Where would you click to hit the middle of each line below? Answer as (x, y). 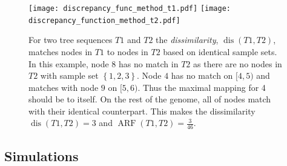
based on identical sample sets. (220, 51)
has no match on (202, 75)
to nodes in (127, 51)
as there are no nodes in (238, 63)
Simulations (41, 155)
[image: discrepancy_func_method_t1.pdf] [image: (130, 8)
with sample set (69, 75)
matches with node (64, 87)
